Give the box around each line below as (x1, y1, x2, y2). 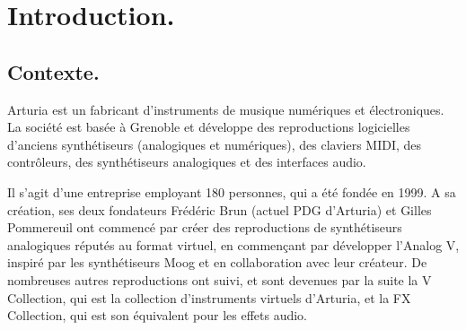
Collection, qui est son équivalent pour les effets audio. (7, 306, 307, 325)
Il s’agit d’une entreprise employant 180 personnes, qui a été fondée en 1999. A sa (7, 182, 456, 201)
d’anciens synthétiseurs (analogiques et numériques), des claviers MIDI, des (7, 135, 422, 153)
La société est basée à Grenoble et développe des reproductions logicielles (7, 117, 410, 136)
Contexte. (7, 57, 100, 85)
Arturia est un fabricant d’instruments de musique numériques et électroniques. (7, 100, 444, 118)
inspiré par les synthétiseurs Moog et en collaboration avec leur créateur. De (7, 253, 427, 272)
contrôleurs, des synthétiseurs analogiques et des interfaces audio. (7, 152, 366, 171)
